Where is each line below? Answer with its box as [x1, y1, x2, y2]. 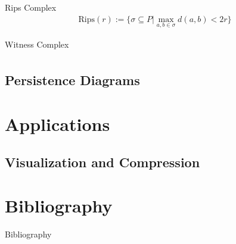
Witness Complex [5, 37, 69, 50]
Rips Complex [5, 1, 57, 13]
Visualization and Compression [5, 152, 200, 171]
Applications [5, 111, 110, 136]
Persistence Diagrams [5, 71, 140, 89]
